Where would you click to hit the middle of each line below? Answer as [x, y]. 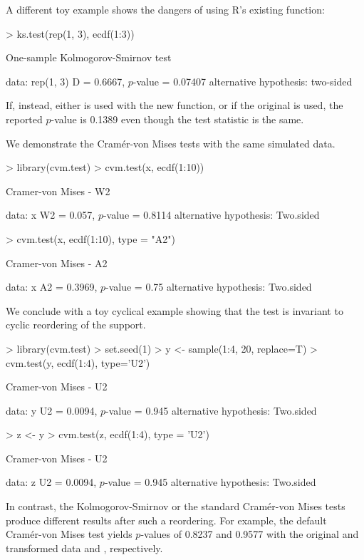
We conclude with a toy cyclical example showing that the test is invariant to [175, 310]
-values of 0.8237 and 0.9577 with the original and [250, 534]
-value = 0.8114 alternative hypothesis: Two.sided [211, 215]
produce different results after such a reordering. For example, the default [166, 520]
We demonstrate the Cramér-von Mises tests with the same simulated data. [171, 143]
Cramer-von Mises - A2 [57, 263]
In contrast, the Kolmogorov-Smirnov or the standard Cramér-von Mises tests [176, 506]
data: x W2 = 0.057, [51, 215]
